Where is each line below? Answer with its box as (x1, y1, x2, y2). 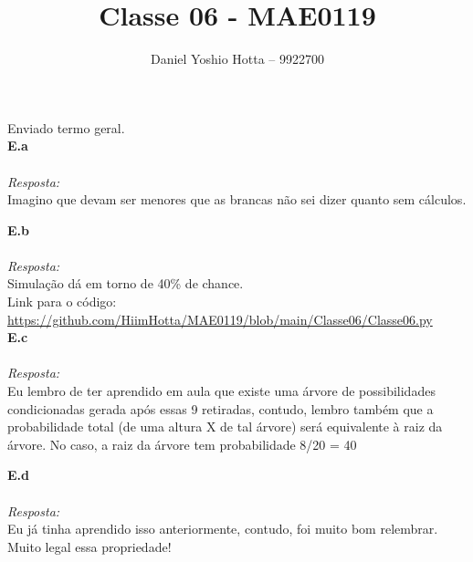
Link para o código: (7, 292, 117, 311)
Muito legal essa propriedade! (7, 536, 172, 556)
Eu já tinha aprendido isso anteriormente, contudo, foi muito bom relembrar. (7, 519, 438, 538)
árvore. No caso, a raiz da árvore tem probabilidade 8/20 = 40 (7, 434, 357, 453)
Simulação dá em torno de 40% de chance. (7, 274, 244, 293)
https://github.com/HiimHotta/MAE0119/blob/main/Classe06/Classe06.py (7, 309, 433, 328)
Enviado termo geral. (7, 118, 125, 137)
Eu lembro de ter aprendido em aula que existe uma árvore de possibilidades (7, 381, 436, 401)
